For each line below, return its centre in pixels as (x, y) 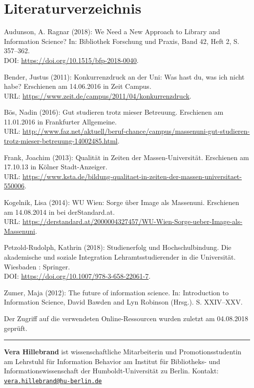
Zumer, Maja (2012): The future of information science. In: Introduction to (116, 292)
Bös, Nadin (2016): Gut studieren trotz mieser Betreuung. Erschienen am (114, 112)
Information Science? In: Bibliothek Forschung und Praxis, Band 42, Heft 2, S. (122, 41)
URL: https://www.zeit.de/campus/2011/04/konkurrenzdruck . (98, 95)
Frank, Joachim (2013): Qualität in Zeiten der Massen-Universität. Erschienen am (127, 157)
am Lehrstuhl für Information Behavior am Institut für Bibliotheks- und (112, 361)
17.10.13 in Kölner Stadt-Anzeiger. (56, 167)
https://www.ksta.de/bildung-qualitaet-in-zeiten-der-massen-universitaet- (132, 176)
